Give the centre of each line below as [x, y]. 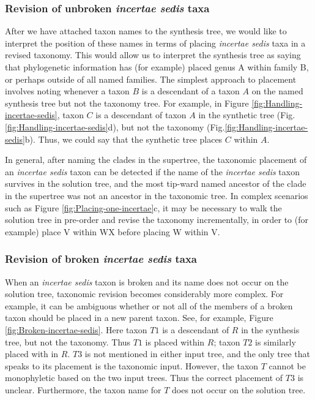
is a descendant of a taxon [191, 91]
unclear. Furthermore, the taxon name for [83, 389]
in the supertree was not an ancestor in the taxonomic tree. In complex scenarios [157, 195]
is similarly [276, 342]
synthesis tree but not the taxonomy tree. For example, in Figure [127, 103]
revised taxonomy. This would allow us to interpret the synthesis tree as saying [153, 55]
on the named [277, 91]
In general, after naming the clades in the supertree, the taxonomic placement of [156, 160]
